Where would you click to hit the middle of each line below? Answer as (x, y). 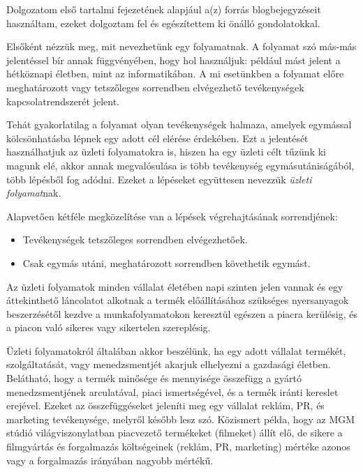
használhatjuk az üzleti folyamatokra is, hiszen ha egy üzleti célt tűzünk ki (166, 152)
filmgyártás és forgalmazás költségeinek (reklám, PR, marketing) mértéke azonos (178, 447)
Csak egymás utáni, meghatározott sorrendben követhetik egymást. (166, 262)
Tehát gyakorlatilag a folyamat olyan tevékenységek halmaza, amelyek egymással (179, 124)
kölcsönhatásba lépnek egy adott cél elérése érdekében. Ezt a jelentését (157, 138)
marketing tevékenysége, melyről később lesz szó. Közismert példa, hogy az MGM (181, 419)
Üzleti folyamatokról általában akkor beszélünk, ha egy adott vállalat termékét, (176, 350)
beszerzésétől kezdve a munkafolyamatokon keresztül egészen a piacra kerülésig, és (182, 313)
